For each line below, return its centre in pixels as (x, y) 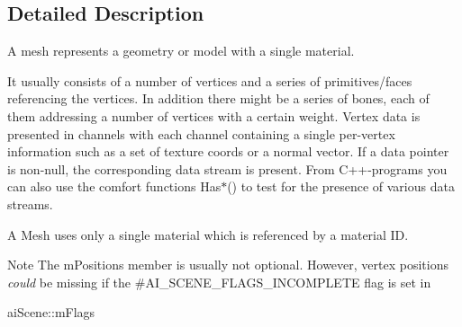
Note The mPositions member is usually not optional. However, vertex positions (228, 265)
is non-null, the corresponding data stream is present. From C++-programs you (227, 168)
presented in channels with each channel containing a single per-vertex (201, 133)
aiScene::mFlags (51, 312)
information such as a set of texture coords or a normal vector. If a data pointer (228, 151)
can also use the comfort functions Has (114, 186)
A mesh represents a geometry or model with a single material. (181, 51)
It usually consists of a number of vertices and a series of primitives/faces (210, 80)
